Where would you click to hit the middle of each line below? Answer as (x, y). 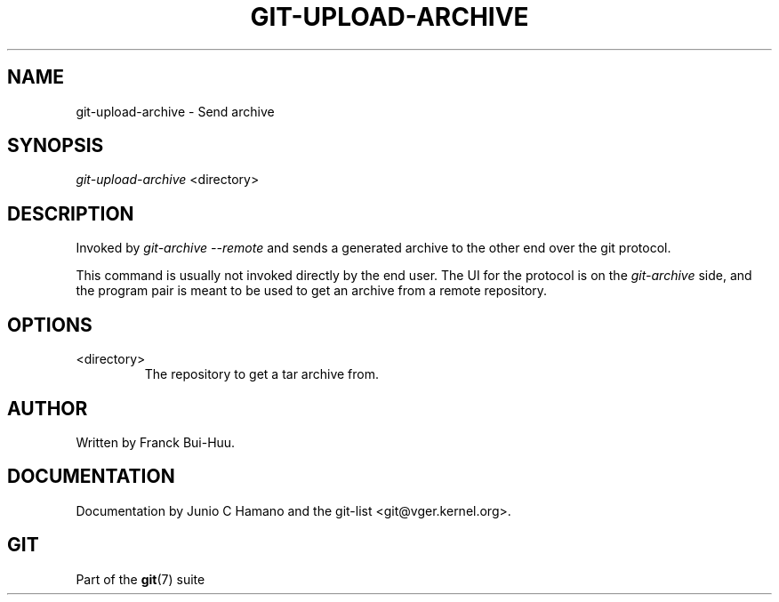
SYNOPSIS (56, 146)
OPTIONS (50, 325)
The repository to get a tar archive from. (262, 374)
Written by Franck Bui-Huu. (156, 442)
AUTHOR (48, 408)
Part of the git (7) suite (141, 579)
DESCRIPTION (71, 213)
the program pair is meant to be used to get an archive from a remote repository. (312, 291)
